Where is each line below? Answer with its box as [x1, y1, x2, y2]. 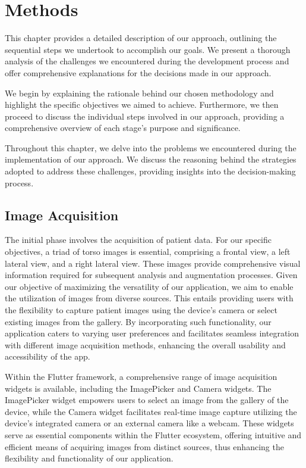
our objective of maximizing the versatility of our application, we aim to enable [5, 280, 294, 292]
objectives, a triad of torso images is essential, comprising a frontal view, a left [5, 245, 291, 258]
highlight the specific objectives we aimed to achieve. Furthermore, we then [5, 98, 279, 111]
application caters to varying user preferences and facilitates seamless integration [5, 327, 299, 339]
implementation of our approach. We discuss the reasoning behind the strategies [5, 153, 296, 166]
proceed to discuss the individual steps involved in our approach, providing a [5, 110, 285, 122]
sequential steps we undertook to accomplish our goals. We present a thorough [5, 43, 291, 55]
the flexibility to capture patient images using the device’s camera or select [5, 304, 277, 316]
